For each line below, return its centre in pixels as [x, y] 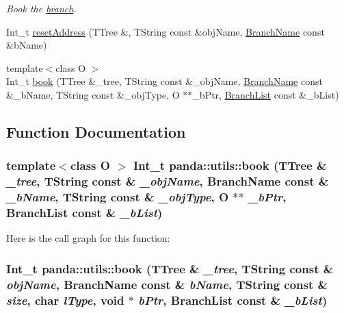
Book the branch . [41, 8]
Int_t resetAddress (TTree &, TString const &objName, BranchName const [166, 31]
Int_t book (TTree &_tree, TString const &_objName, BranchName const [164, 81]
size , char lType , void [65, 300]
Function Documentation [96, 131]
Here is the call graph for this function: [88, 238]
